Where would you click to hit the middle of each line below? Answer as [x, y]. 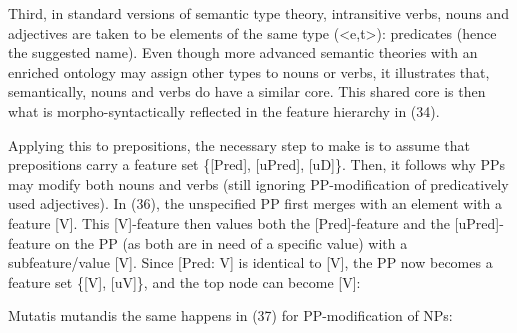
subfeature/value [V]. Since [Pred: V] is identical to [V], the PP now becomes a [250, 262]
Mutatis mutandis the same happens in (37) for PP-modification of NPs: [230, 315]
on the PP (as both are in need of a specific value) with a [231, 242]
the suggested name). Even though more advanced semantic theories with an [243, 52]
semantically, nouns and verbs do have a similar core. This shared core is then [247, 91]
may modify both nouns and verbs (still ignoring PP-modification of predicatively [258, 183]
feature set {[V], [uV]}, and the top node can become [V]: [184, 281]
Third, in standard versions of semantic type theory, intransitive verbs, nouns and [258, 13]
